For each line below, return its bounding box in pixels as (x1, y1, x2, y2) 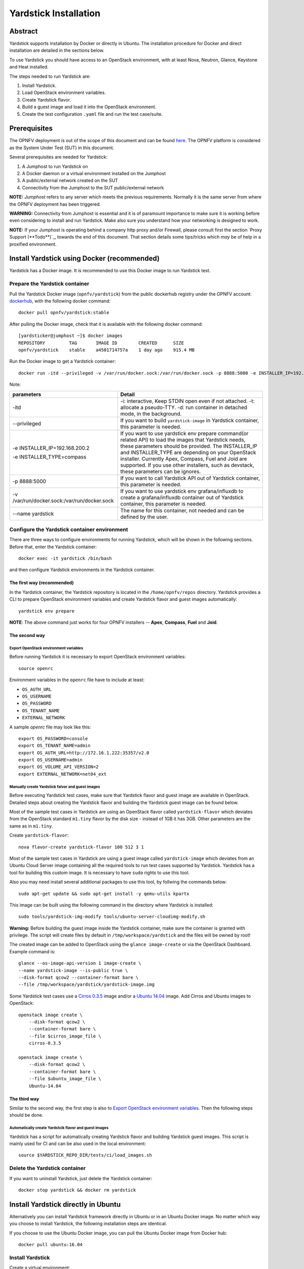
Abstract (9, 27, 38, 36)
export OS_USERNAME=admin (18, 757, 83, 763)
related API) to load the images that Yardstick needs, (120, 436, 246, 443)
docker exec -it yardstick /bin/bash (18, 556, 112, 561)
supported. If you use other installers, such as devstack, (120, 461, 254, 469)
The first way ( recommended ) (9, 580, 74, 586)
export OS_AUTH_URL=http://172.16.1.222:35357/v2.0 (18, 750, 149, 756)
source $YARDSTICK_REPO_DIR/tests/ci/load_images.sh (18, 1152, 152, 1158)
